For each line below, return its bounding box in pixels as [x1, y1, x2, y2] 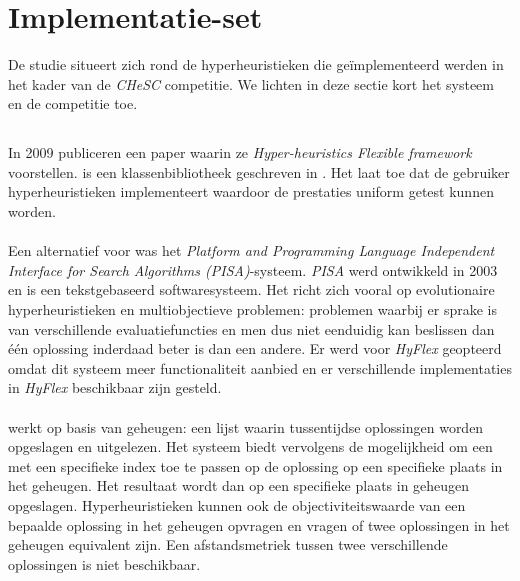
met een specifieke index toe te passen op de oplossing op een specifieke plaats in [8, 455, 503, 476]
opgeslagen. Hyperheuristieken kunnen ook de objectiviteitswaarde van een [8, 494, 466, 515]
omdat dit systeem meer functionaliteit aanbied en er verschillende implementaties [8, 357, 512, 378]
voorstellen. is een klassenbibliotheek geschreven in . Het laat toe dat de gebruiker [8, 161, 510, 182]
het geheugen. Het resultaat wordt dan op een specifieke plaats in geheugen [8, 475, 470, 496]
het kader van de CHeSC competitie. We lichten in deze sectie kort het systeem [8, 73, 494, 94]
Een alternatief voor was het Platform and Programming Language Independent [8, 240, 495, 261]
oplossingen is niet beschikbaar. [8, 553, 201, 574]
